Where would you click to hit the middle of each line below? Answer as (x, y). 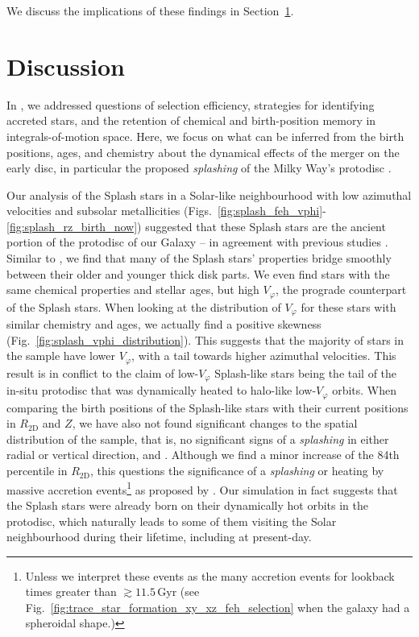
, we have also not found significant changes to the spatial (215, 423)
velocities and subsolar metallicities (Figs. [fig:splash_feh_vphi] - (166, 211)
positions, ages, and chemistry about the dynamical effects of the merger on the (203, 152)
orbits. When (365, 390)
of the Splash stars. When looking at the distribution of (144, 306)
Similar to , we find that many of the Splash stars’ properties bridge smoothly (199, 258)
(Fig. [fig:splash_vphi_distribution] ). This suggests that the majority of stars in (205, 339)
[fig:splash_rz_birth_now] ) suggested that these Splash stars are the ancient (196, 226)
